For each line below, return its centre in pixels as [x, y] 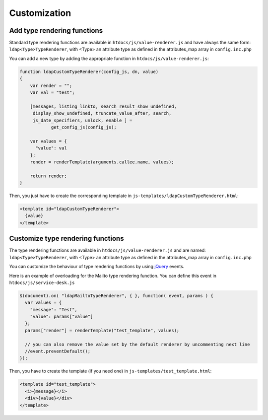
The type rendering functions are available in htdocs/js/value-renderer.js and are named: [107, 250]
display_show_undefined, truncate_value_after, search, [102, 113]
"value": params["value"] [62, 317]
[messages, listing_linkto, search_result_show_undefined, [103, 106]
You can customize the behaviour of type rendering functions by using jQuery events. [97, 267]
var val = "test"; [52, 93]
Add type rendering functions [56, 31]
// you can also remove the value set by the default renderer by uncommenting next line [137, 344]
